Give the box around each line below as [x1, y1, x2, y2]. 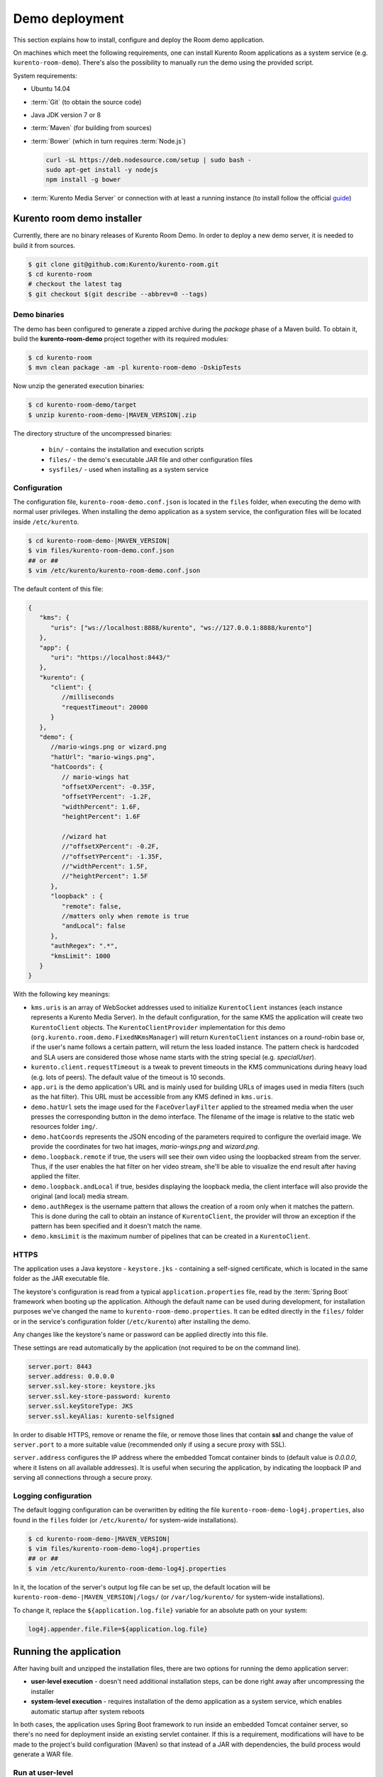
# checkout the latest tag [28, 280, 122, 288]
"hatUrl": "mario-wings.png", [50, 753, 156, 761]
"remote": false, [61, 902, 122, 910]
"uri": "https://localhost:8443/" [50, 653, 170, 661]
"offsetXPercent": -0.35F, [61, 783, 156, 790]
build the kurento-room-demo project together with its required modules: [13, 335, 229, 343]
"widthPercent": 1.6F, [61, 802, 141, 810]
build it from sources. [13, 241, 76, 249]
